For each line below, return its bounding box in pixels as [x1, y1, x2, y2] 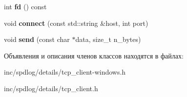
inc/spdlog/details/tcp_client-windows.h [4, 67, 126, 77]
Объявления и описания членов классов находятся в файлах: [4, 50, 184, 60]
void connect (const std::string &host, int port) [4, 18, 148, 28]
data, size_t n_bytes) [75, 34, 141, 44]
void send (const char [4, 34, 70, 44]
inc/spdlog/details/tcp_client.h [4, 83, 98, 93]
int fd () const [4, 1, 47, 11]
